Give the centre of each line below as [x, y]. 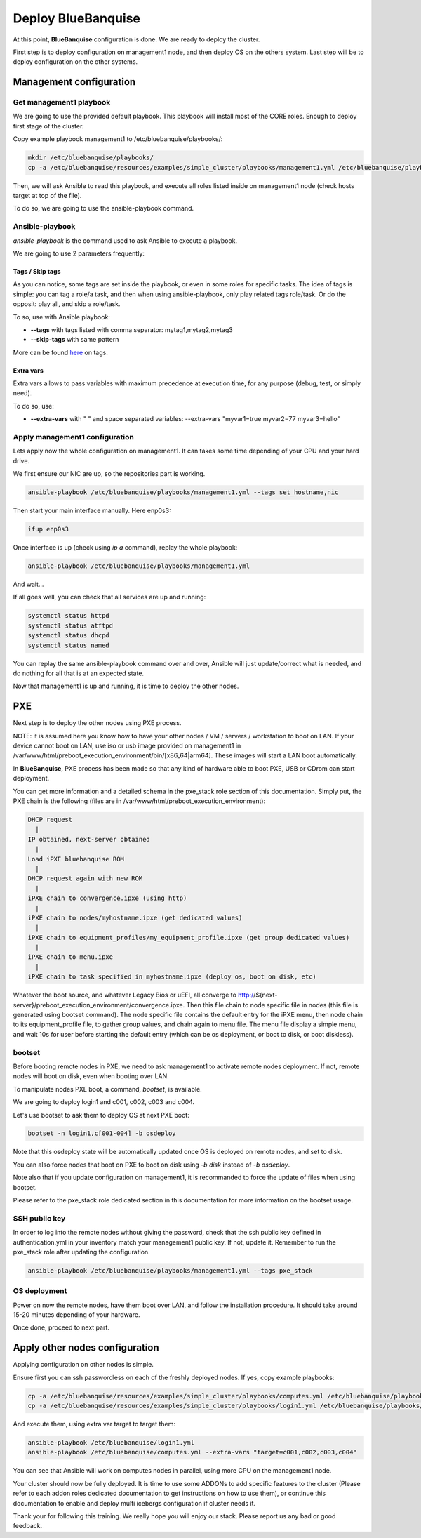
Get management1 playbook [62, 102]
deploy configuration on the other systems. [75, 62]
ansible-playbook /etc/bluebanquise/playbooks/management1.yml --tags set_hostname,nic [183, 492]
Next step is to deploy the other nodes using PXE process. [97, 723]
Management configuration [74, 82]
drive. [21, 460]
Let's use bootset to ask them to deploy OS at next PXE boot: [101, 1115]
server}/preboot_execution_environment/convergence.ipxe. [99, 1005]
